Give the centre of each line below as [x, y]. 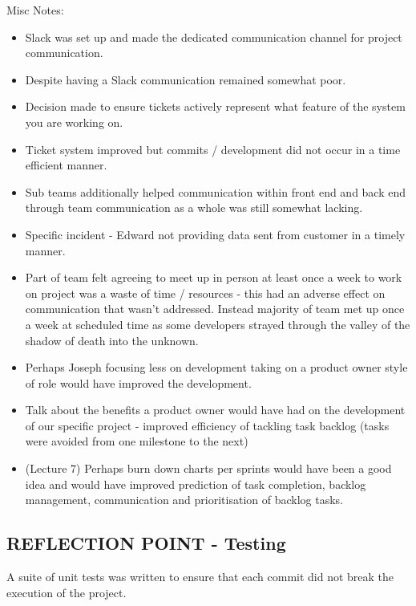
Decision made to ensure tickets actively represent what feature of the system [215, 106]
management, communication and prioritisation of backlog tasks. [184, 500]
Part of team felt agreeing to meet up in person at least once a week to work [214, 277]
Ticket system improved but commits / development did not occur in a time [213, 149]
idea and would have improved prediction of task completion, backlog [196, 484]
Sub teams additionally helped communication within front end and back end [216, 191]
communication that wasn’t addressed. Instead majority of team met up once [215, 309]
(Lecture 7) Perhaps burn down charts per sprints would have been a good [208, 468]
